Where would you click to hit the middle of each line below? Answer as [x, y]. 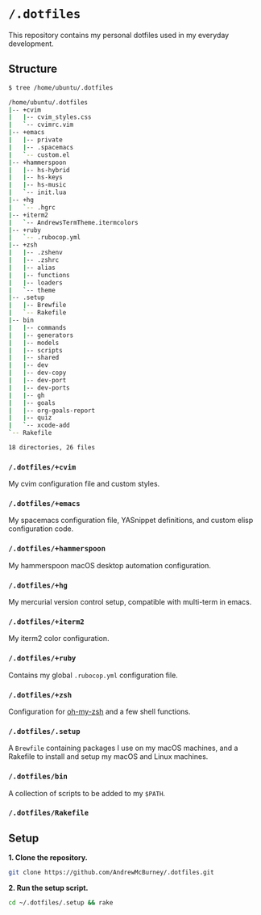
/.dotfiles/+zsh [40, 695]
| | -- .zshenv [35, 253]
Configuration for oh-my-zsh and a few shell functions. [99, 711]
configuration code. [41, 529]
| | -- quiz [30, 418]
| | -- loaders [35, 283]
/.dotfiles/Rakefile [49, 813]
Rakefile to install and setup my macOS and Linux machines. [108, 757]
